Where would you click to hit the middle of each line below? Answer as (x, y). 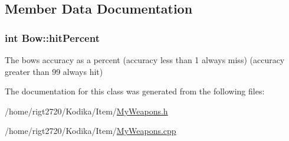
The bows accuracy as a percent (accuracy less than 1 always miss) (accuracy (145, 60)
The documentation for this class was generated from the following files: (135, 91)
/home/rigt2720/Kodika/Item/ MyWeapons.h (86, 111)
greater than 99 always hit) (54, 71)
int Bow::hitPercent (52, 37)
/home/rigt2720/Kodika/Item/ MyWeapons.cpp (91, 131)
